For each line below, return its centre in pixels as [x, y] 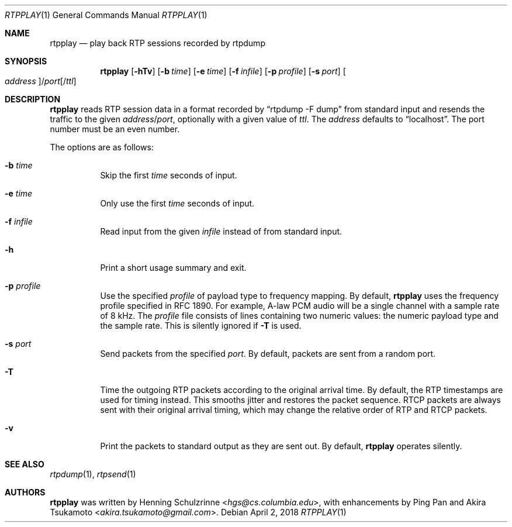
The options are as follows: [102, 147]
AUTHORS [25, 492]
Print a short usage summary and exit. [173, 268]
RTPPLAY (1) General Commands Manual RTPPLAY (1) [106, 15]
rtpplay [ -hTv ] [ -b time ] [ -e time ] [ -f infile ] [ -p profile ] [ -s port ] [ [223, 71]
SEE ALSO [25, 464]
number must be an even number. [115, 129]
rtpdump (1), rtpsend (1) [93, 474]
